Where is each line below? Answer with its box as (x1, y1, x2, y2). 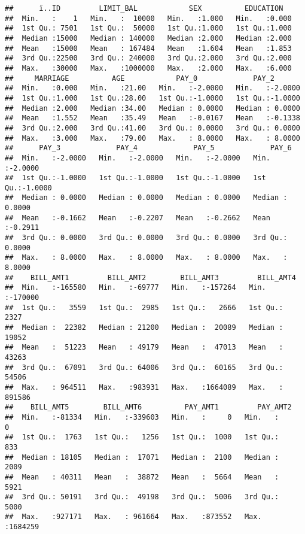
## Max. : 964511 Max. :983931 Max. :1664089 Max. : (5, 383, 283, 392)
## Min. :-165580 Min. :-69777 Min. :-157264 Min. (5, 283, 266, 292)
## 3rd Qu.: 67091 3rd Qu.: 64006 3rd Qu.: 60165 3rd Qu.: (5, 363, 283, 372)
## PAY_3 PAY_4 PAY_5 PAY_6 (5, 144, 292, 153)
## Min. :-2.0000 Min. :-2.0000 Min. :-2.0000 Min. (5, 153, 270, 162)
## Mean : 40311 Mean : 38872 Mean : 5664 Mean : (5, 472, 279, 481)
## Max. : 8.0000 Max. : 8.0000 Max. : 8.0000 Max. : (5, 253, 288, 262)
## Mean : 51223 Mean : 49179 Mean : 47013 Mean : (5, 343, 283, 352)
